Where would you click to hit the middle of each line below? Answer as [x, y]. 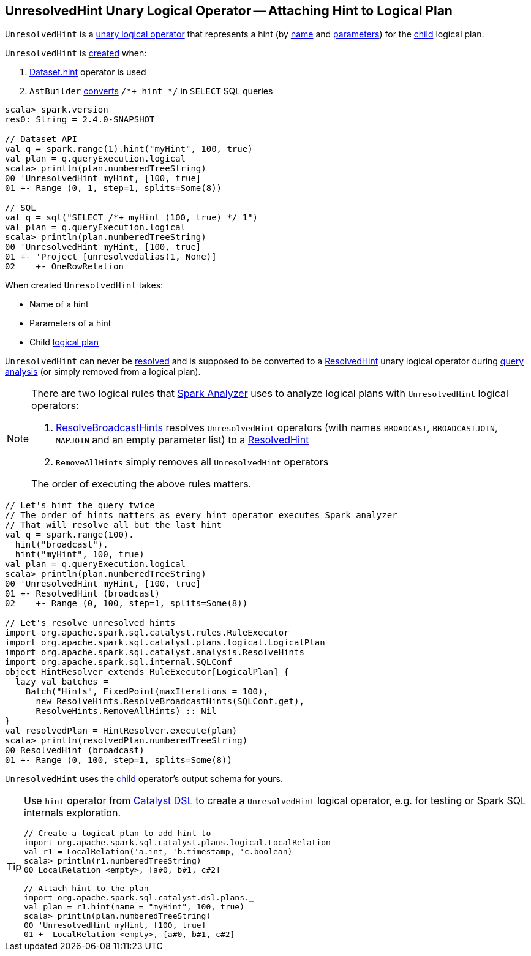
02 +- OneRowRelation [64, 267]
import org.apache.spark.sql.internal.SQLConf [119, 662]
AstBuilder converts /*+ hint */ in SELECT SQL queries [151, 91]
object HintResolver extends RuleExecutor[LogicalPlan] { [147, 672]
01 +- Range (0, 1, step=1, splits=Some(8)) [114, 188]
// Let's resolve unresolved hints [90, 623]
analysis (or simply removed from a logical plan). [103, 372]
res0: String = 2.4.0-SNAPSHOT [80, 120]
